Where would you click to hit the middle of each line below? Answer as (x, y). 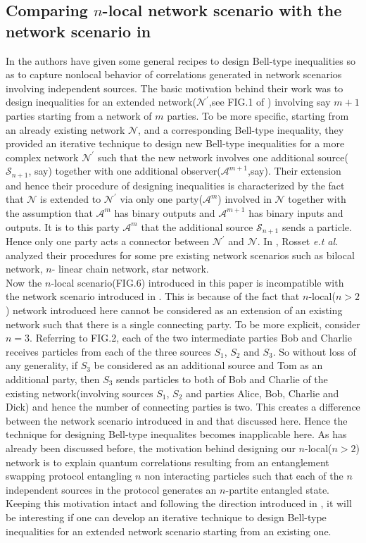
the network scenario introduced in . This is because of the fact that (153, 296)
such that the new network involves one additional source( (223, 157)
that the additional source (197, 226)
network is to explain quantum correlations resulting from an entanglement (168, 462)
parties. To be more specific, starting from (258, 115)
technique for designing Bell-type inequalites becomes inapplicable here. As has (176, 434)
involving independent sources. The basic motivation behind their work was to (175, 88)
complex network (42, 157)
